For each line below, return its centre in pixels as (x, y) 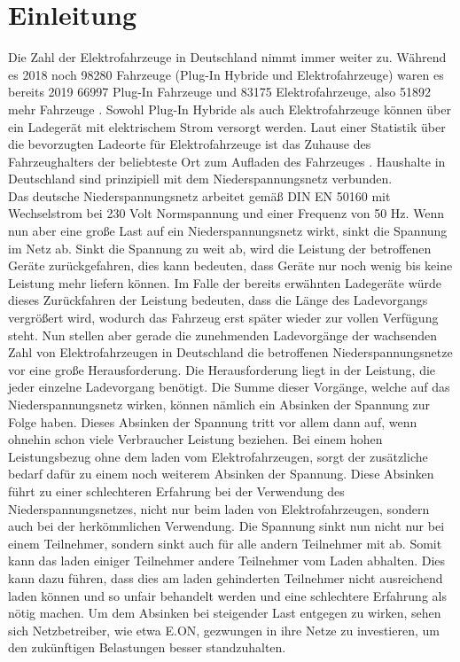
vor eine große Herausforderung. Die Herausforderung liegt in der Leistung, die (222, 369)
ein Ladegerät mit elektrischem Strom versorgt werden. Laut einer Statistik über (227, 126)
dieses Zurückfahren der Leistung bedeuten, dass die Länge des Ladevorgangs (218, 300)
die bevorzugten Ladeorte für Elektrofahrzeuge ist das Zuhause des (190, 144)
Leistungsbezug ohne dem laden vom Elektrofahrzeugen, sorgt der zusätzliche (218, 456)
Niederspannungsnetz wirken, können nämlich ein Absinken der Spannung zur (219, 404)
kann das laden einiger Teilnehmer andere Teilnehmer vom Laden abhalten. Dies (227, 561)
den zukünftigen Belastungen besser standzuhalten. (147, 647)
